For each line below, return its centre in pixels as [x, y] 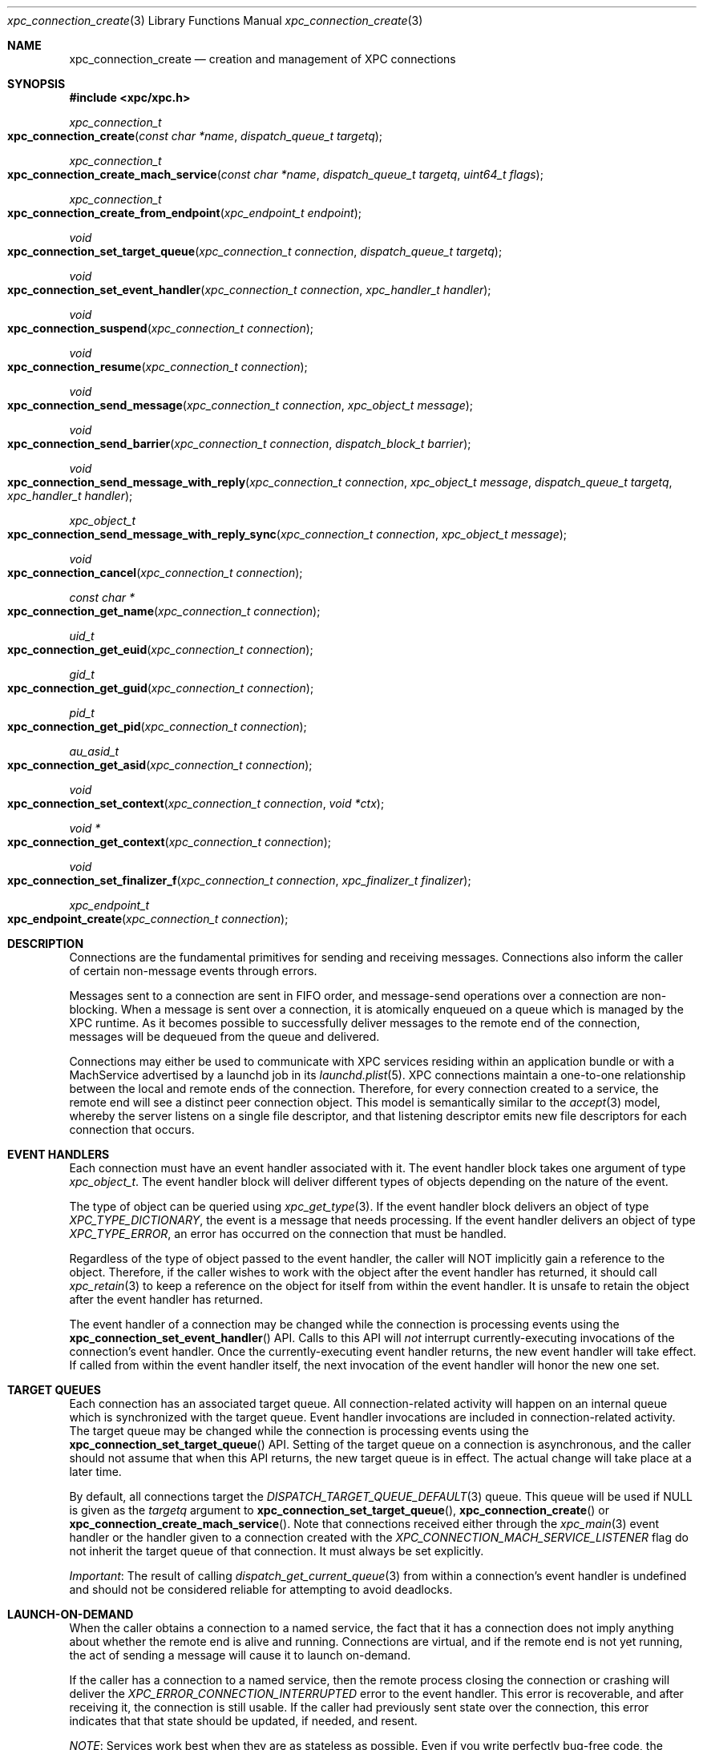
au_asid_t [94, 751]
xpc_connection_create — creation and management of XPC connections [263, 59]
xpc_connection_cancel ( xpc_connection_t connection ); [155, 573]
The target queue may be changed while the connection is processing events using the [299, 1431]
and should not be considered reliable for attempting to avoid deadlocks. [261, 1589]
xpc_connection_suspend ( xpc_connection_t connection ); [161, 328]
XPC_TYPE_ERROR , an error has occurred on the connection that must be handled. [288, 1234]
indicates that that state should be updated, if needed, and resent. [243, 1721]
